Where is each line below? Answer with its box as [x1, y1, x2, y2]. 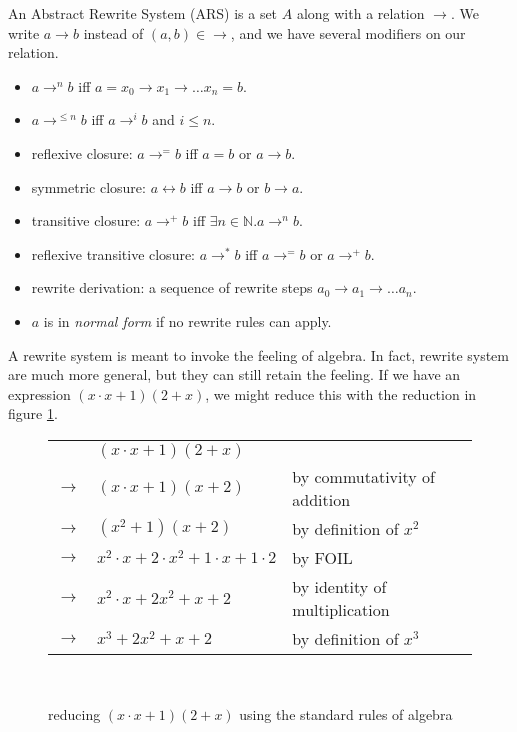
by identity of [292, 574, 387, 598]
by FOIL [292, 545, 353, 569]
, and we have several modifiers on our [230, 22, 466, 43]
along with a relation [296, 3, 425, 23]
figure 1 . [8, 403, 58, 424]
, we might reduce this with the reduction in [205, 383, 477, 404]
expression [8, 383, 71, 404]
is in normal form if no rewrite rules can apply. [43, 310, 332, 331]
